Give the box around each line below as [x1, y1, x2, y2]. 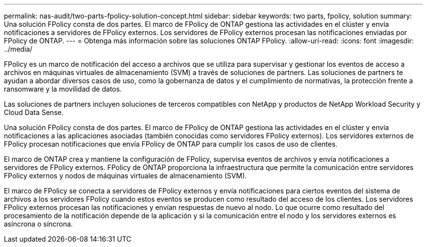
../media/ [4, 45, 33, 53]
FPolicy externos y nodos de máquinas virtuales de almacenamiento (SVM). [4, 171, 247, 180]
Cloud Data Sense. [4, 108, 64, 116]
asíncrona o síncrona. [4, 220, 73, 228]
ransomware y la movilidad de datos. [4, 85, 122, 93]
